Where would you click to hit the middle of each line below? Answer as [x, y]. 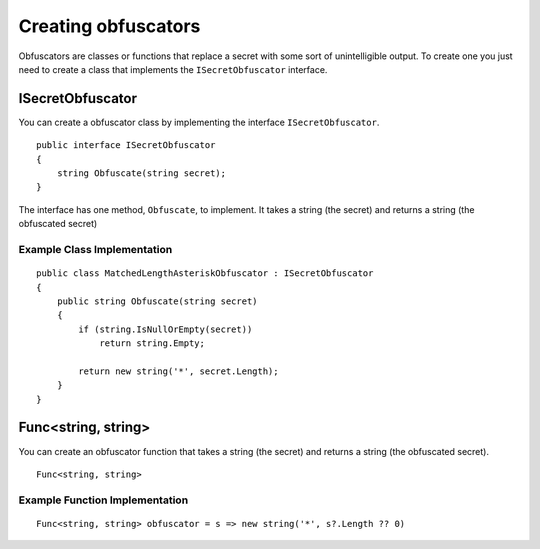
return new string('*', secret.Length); [178, 371]
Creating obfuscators [109, 26]
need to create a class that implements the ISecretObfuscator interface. [173, 69]
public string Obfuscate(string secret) [157, 301]
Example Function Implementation [103, 500]
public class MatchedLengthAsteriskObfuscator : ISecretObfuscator [205, 273]
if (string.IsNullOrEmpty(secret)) [165, 329]
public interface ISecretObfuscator [126, 145]
